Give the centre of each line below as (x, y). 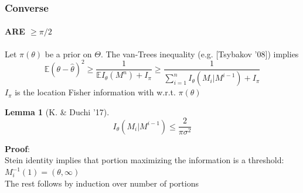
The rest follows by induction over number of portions (102, 183)
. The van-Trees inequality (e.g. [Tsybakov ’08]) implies (200, 54)
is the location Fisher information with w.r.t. (95, 92)
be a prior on (68, 54)
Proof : (18, 148)
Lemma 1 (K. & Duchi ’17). (57, 111)
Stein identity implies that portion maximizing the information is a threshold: (144, 160)
